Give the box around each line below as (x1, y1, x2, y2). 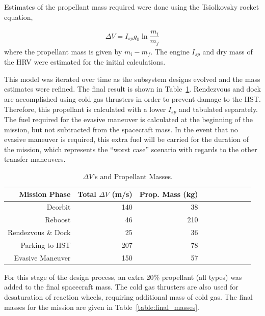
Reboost (45, 214, 71, 225)
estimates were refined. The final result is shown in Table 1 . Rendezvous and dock (4, 83, 261, 94)
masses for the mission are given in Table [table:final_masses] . (4, 301, 199, 312)
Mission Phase (19, 188, 71, 199)
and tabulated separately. (179, 103, 258, 114)
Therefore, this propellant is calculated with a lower (4, 103, 166, 114)
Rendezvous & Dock (8, 227, 71, 238)
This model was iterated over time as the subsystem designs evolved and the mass (4, 73, 260, 84)
